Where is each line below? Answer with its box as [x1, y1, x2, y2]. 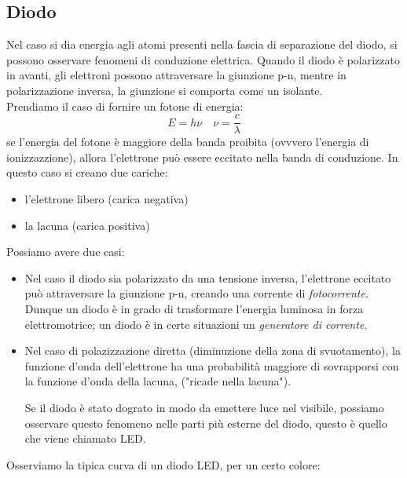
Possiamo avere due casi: [6, 243, 125, 260]
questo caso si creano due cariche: [6, 164, 168, 181]
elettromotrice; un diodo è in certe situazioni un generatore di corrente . [24, 316, 368, 332]
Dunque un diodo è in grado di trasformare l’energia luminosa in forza [24, 300, 364, 316]
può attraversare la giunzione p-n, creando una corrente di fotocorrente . [24, 285, 368, 301]
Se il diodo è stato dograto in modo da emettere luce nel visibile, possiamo [24, 399, 384, 415]
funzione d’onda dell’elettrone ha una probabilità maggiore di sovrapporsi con [24, 357, 399, 374]
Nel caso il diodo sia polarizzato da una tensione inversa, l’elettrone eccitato [24, 269, 391, 286]
